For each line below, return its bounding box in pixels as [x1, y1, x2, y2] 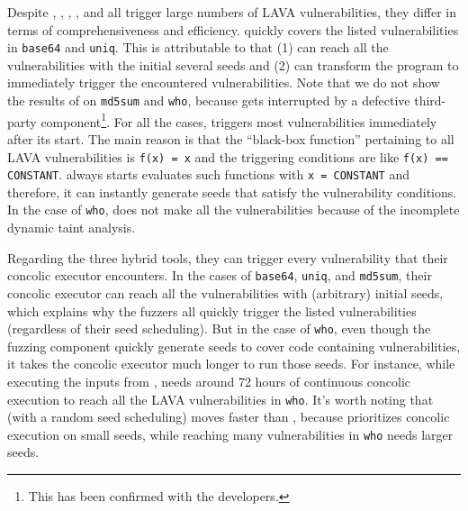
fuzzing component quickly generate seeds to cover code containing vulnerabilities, [7, 336, 461, 355]
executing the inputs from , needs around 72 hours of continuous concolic [7, 371, 411, 390]
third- [414, 91, 446, 110]
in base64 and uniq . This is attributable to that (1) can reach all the [7, 38, 389, 57]
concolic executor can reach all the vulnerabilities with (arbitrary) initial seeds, [7, 283, 444, 302]
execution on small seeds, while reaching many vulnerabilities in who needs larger [7, 424, 454, 443]
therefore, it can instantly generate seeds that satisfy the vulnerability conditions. [7, 182, 457, 201]
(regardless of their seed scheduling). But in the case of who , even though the [7, 319, 431, 338]
